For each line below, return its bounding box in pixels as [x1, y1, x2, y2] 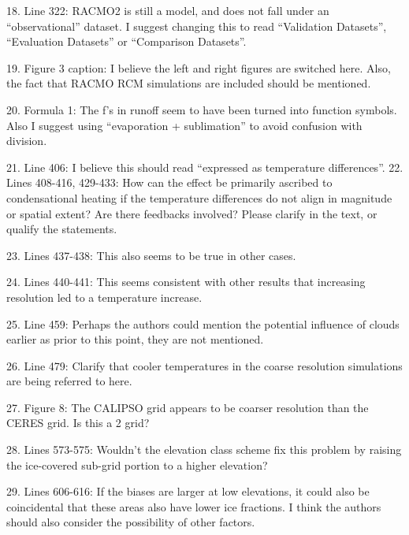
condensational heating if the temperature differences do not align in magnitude [6, 189, 392, 206]
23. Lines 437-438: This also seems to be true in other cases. [6, 247, 296, 263]
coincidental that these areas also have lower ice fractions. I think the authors [6, 498, 381, 515]
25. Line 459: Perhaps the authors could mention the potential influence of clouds [6, 315, 400, 332]
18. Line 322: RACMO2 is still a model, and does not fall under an [6, 2, 329, 18]
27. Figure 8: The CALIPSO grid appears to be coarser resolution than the [6, 399, 369, 415]
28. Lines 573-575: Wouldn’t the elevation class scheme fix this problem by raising [6, 441, 402, 458]
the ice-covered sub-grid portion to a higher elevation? [6, 456, 268, 473]
